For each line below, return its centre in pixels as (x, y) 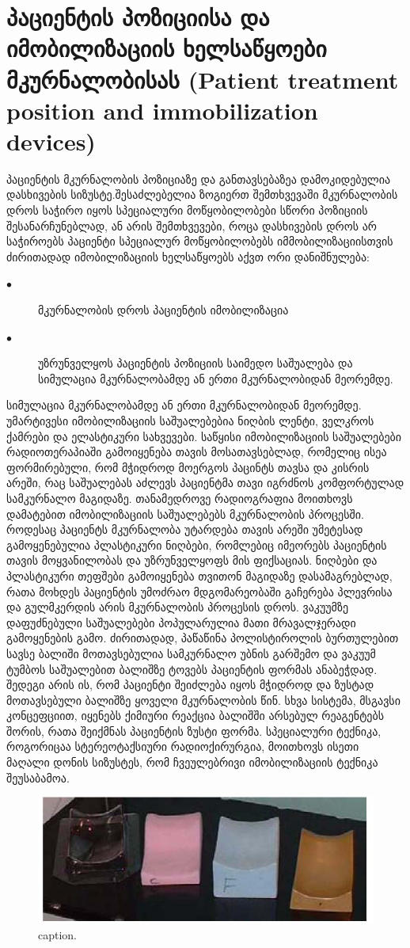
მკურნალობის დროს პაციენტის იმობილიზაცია (163, 310)
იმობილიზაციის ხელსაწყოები (167, 48)
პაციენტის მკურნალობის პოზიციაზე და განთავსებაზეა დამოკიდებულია (199, 179)
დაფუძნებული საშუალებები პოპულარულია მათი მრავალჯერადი (181, 622)
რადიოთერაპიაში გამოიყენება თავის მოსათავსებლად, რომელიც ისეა (197, 452)
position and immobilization (162, 110)
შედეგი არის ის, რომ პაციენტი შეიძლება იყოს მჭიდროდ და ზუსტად (190, 685)
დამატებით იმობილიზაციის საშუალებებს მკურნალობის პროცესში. (185, 514)
